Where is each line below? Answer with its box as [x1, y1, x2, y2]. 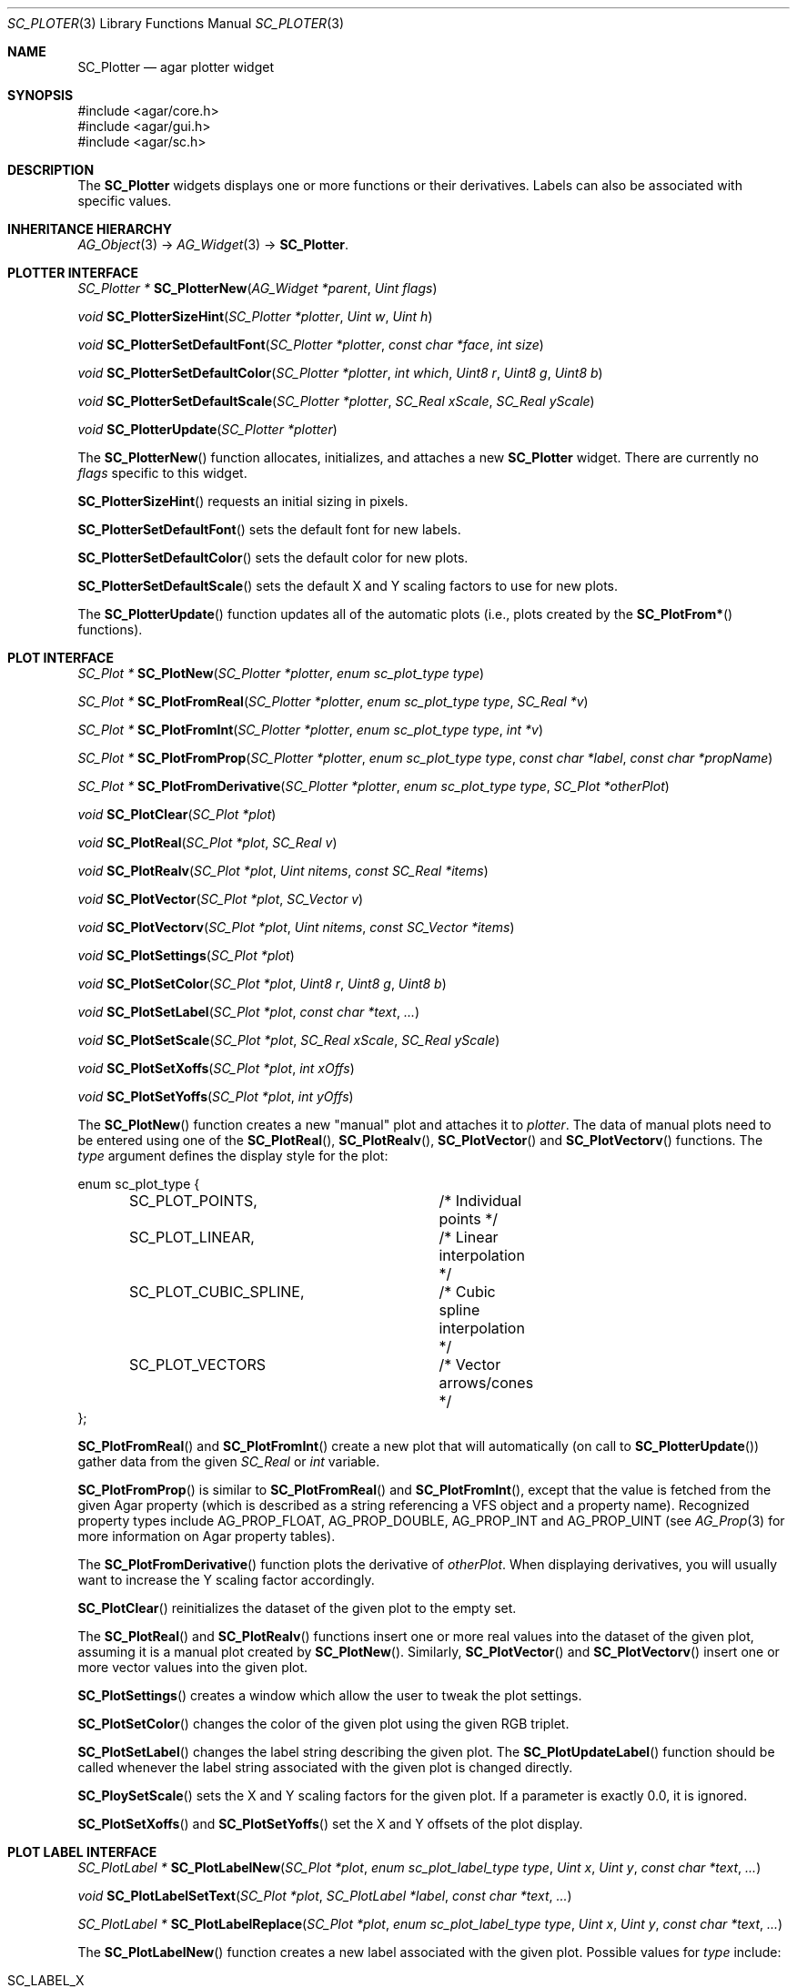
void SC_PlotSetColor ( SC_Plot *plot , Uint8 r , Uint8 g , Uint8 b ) [77, 976, 447, 991]
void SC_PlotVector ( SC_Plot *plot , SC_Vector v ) [77, 891, 364, 907]
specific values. [77, 193, 172, 208]
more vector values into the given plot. [77, 1659, 308, 1675]
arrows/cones [439, 1374, 534, 1392]
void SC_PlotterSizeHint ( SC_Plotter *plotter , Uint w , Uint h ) [77, 309, 433, 324]
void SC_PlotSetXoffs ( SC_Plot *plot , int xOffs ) [77, 1060, 355, 1076]
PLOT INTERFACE [7, 650, 114, 665]
